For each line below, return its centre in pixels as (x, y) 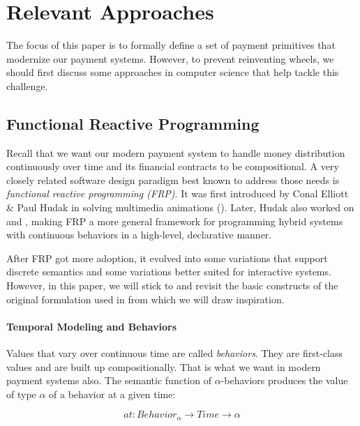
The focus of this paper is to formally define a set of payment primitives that (171, 45)
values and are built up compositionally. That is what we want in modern (164, 366)
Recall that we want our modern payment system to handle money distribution (176, 152)
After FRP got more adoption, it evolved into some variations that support (167, 258)
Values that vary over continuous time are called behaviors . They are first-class (174, 353)
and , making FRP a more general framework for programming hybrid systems (175, 221)
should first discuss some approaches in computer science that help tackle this (173, 72)
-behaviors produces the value (284, 380)
